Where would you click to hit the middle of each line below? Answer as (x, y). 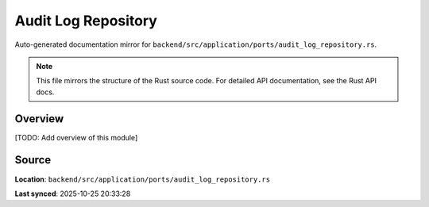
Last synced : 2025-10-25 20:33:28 (73, 194)
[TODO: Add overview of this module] (76, 137)
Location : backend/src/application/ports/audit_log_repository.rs (142, 179)
